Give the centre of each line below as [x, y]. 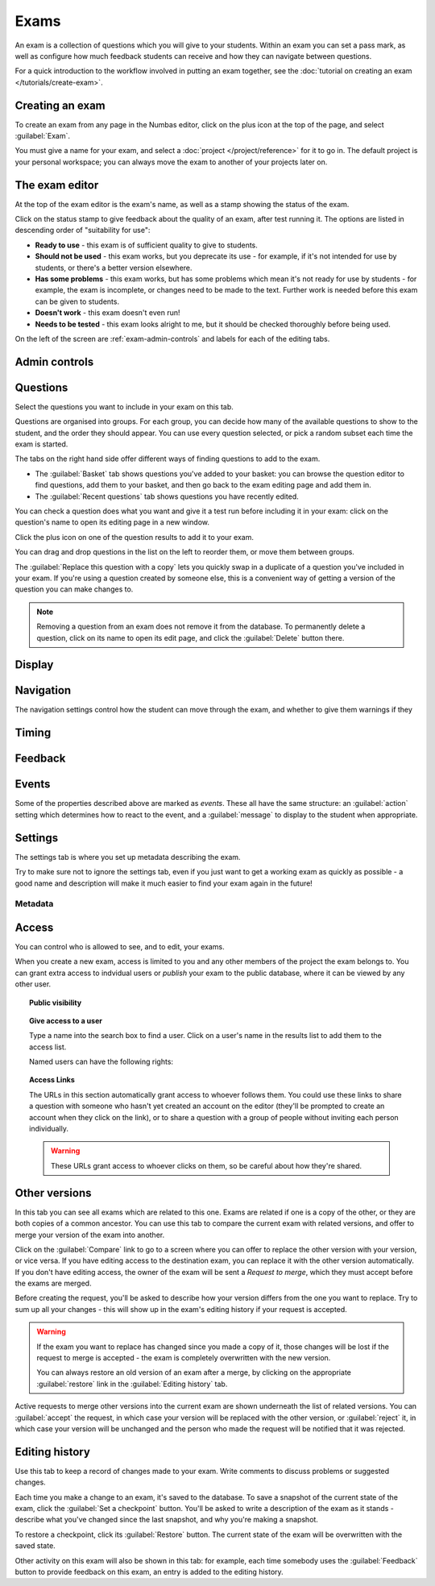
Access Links [52, 1080]
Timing [33, 733]
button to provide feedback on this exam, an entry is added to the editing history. [149, 1572]
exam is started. [41, 444]
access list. [48, 1047]
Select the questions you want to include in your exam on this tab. [124, 406]
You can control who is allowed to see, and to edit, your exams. [120, 946]
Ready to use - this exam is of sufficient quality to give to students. [146, 245]
